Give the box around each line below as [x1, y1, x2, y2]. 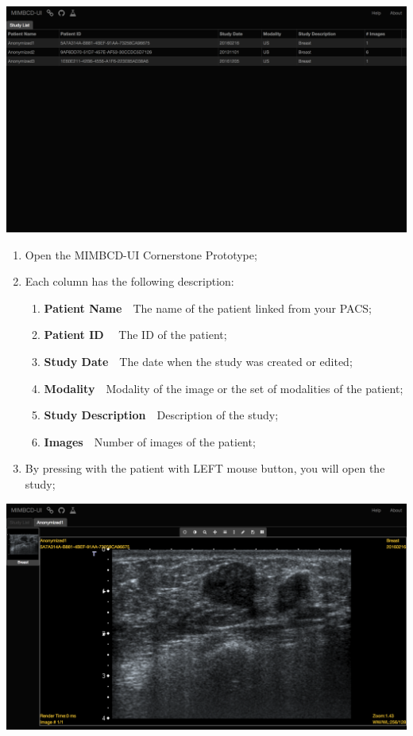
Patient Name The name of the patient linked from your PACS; [44, 299, 372, 316]
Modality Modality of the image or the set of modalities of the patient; [44, 380, 403, 396]
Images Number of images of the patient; [44, 433, 256, 450]
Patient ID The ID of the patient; [44, 326, 227, 343]
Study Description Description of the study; [44, 407, 279, 423]
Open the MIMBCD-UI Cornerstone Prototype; [25, 246, 257, 263]
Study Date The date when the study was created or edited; [44, 352, 353, 369]
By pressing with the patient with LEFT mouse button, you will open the [25, 460, 385, 477]
